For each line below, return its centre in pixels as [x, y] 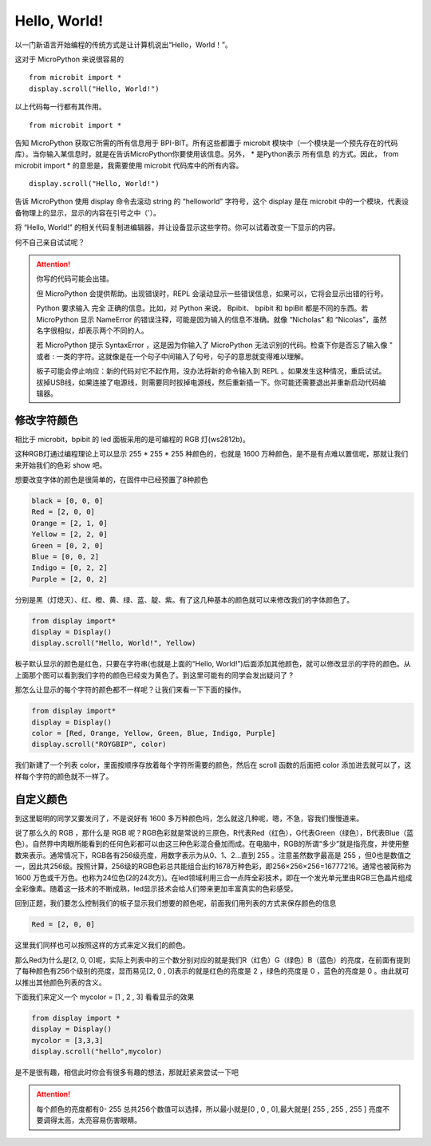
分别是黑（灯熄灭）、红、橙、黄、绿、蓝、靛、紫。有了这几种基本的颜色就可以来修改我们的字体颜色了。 [184, 599]
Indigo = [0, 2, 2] [69, 568]
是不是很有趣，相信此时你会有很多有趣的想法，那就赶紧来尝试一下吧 [127, 1073]
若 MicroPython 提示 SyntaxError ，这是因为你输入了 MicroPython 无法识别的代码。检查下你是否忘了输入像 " [214, 345]
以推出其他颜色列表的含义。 [60, 982]
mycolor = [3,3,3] [67, 1040]
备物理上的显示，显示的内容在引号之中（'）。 [88, 212]
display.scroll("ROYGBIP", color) [99, 745]
